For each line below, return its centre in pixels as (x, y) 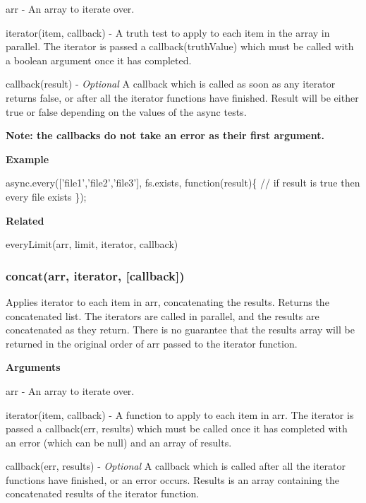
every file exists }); (46, 196)
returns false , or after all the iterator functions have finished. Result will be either (182, 97)
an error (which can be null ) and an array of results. (119, 442)
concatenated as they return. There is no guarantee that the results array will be (180, 330)
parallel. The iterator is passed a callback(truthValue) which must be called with (180, 46)
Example (28, 159)
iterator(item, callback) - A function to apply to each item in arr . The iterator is (180, 414)
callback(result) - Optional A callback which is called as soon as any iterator (171, 84)
